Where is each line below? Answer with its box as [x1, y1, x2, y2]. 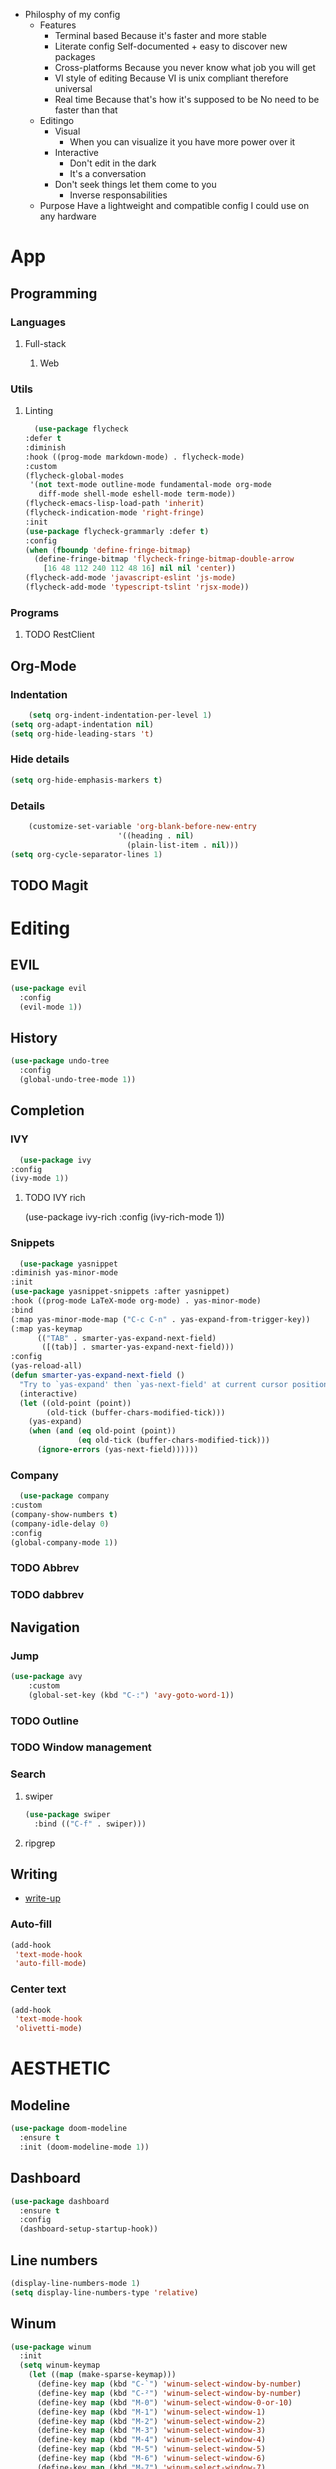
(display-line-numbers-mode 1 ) [10, 2278, 141, 2288]
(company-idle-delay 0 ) [10, 1519, 110, 1529]
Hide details [10, 752, 70, 766]
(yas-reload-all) [10, 1361, 83, 1371]
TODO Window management [10, 1740, 152, 1754]
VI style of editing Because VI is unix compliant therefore [54, 72, 289, 84]
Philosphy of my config [24, 9, 121, 20]
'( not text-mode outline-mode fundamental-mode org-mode [29, 480, 272, 490]
